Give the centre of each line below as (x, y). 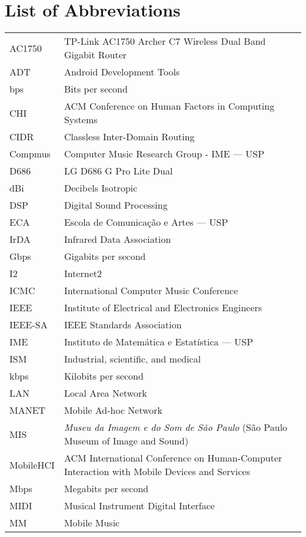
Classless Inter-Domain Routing (129, 137)
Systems (81, 120)
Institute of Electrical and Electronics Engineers (163, 308)
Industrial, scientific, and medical (132, 359)
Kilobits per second (104, 376)
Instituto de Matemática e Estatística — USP (159, 342)
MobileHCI (32, 464)
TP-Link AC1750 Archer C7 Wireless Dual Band (165, 41)
